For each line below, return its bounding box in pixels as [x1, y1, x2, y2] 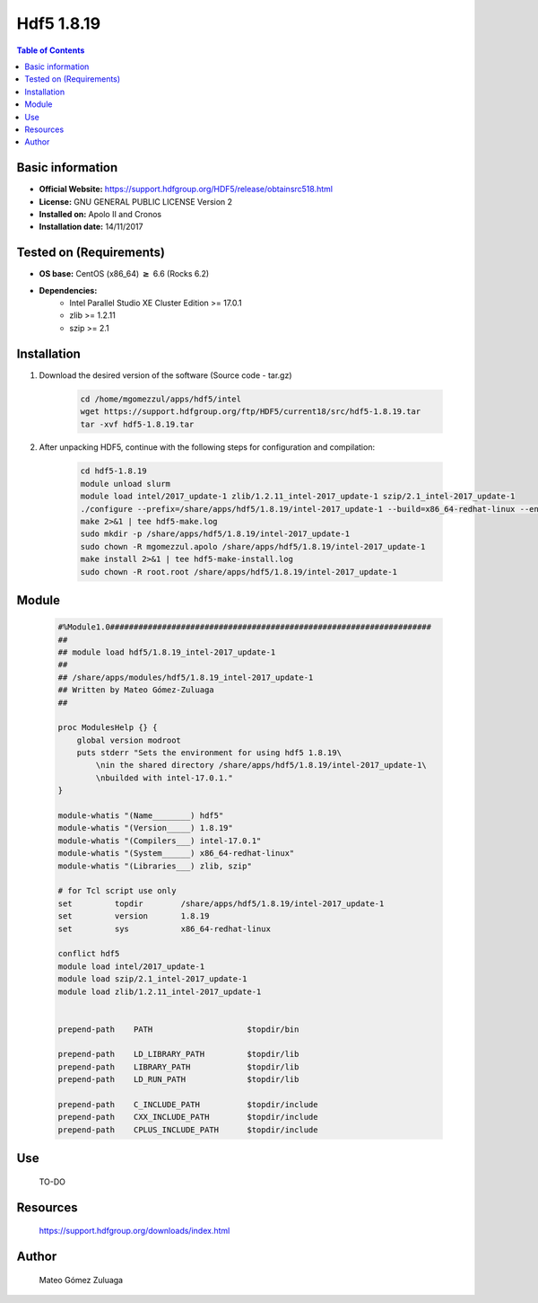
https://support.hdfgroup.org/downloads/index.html [39, 1226, 230, 1237]
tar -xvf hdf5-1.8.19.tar [80, 418, 195, 429]
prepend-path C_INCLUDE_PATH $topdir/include [57, 1100, 318, 1110]
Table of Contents [16, 45, 85, 56]
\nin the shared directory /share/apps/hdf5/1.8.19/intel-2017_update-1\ [95, 760, 428, 770]
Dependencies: [39, 285, 98, 295]
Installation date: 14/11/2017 [39, 221, 143, 233]
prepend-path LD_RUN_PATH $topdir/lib [57, 1074, 299, 1085]
